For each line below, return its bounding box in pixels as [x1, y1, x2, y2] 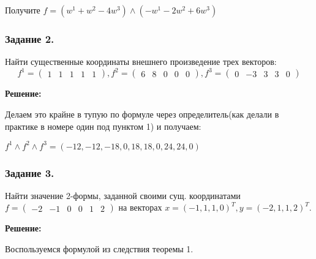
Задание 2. [5, 31, 55, 46]
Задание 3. [5, 165, 55, 180]
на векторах [118, 201, 162, 214]
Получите [5, 4, 40, 16]
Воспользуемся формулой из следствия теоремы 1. [5, 242, 194, 255]
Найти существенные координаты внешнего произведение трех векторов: [5, 55, 277, 68]
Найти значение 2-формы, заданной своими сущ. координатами [5, 189, 241, 201]
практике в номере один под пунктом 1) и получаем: [5, 119, 201, 132]
